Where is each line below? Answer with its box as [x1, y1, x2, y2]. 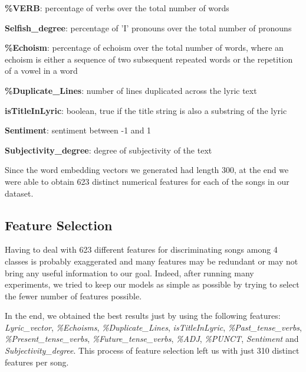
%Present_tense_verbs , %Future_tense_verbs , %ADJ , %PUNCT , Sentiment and [5, 332, 299, 345]
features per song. [5, 355, 69, 368]
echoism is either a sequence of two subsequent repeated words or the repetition [5, 53, 293, 65]
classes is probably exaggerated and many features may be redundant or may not [5, 254, 298, 267]
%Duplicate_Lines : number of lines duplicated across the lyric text [5, 84, 257, 96]
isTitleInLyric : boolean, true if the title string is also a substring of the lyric [5, 104, 287, 116]
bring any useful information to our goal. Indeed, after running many [5, 266, 254, 279]
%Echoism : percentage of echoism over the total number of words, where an [5, 41, 284, 54]
